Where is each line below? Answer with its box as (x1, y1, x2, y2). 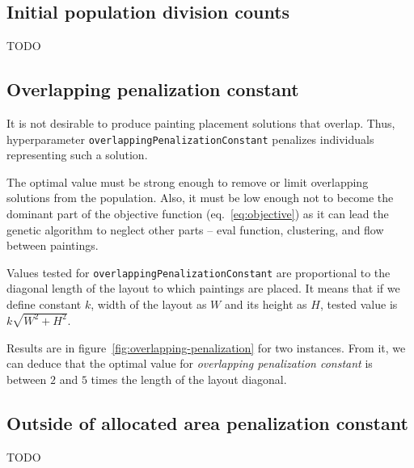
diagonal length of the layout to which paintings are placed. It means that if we (6, 280, 400, 297)
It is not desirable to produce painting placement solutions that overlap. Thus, (6, 115, 395, 131)
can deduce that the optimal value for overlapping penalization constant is (6, 355, 373, 372)
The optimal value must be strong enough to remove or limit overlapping (6, 173, 369, 190)
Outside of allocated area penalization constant (6, 410, 408, 435)
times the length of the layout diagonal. (91, 370, 287, 387)
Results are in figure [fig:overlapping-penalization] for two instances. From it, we (6, 339, 406, 356)
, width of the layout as (91, 296, 207, 313)
